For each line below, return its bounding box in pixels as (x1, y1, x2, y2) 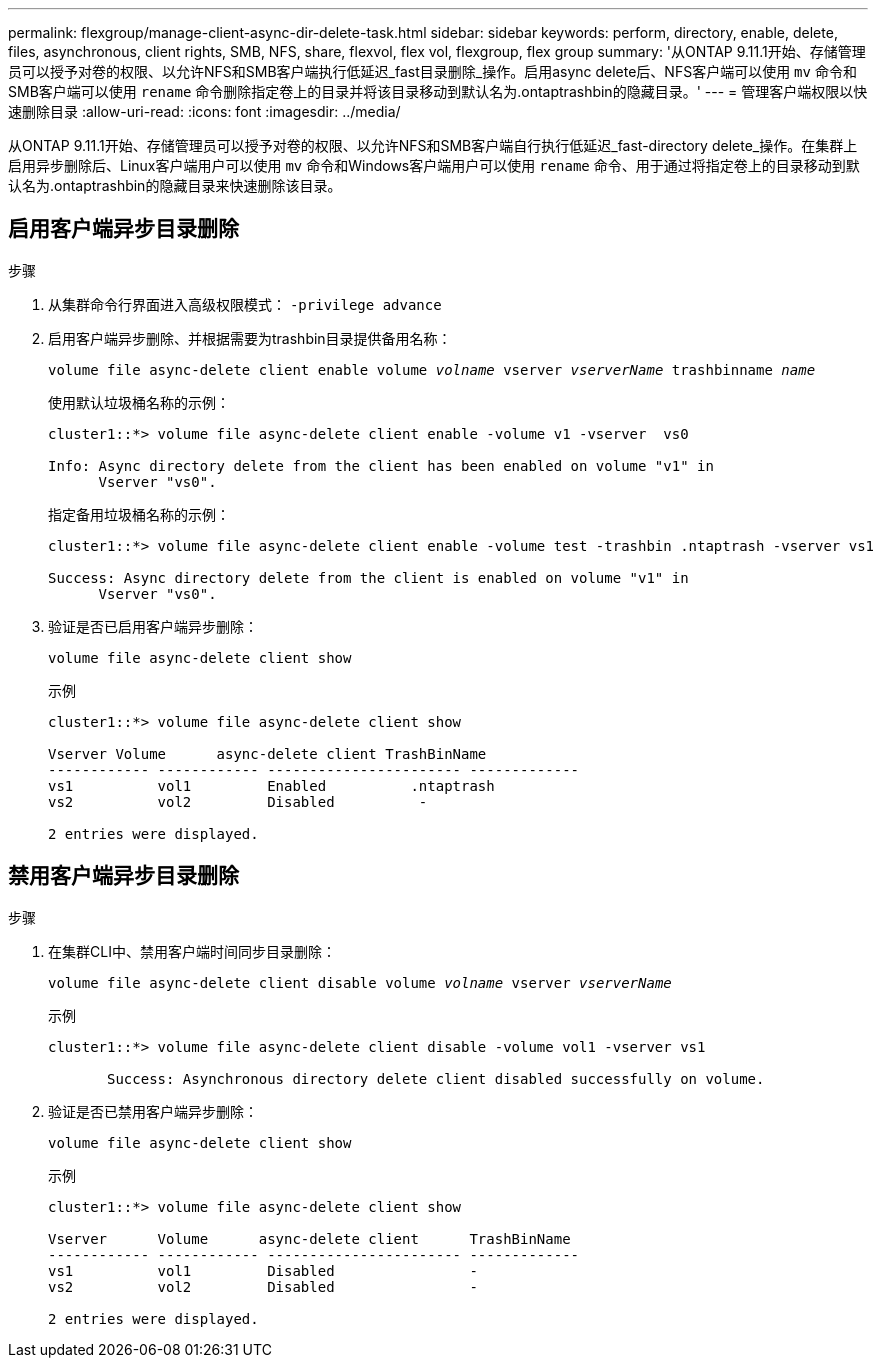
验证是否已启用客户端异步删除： (48, 617, 258, 635)
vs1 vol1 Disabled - (48, 1262, 478, 1279)
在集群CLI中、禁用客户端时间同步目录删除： (48, 942, 336, 960)
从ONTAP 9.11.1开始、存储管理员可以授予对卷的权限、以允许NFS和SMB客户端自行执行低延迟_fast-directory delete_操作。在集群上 (8, 137, 858, 154)
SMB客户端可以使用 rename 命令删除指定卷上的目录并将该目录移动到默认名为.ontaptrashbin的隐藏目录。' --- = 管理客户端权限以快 (8, 83, 868, 100)
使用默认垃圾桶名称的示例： (48, 393, 230, 411)
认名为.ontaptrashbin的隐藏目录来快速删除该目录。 (8, 177, 342, 194)
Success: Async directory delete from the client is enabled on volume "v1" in (48, 569, 689, 586)
